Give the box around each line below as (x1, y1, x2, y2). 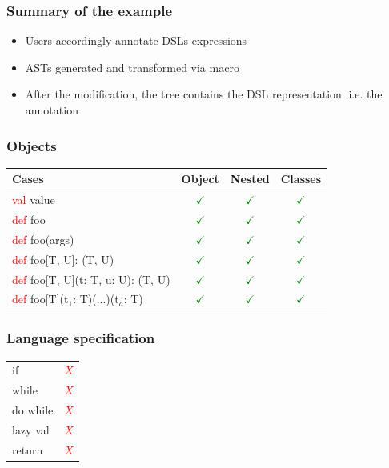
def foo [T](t (12, 290, 69, 307)
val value (12, 191, 55, 208)
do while (12, 402, 54, 418)
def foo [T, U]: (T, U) (12, 250, 114, 267)
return (12, 441, 43, 458)
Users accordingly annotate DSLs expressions (25, 32, 247, 49)
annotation (25, 102, 78, 118)
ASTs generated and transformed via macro (25, 58, 239, 75)
